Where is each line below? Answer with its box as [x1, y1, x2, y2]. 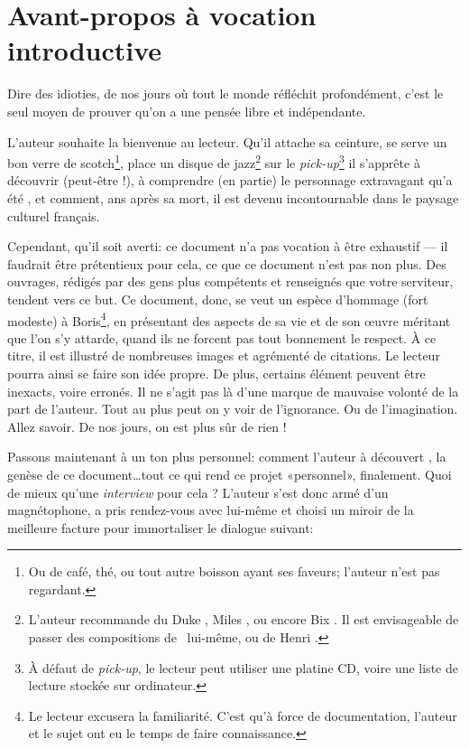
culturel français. [7, 206, 100, 225]
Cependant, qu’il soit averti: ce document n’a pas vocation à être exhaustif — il [7, 237, 448, 256]
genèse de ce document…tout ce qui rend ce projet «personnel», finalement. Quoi [7, 464, 452, 483]
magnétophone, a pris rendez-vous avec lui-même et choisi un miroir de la [7, 500, 414, 519]
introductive [7, 32, 162, 69]
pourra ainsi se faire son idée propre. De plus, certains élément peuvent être [7, 363, 426, 382]
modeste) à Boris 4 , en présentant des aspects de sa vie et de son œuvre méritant [7, 308, 451, 330]
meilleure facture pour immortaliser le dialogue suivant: [7, 518, 314, 537]
